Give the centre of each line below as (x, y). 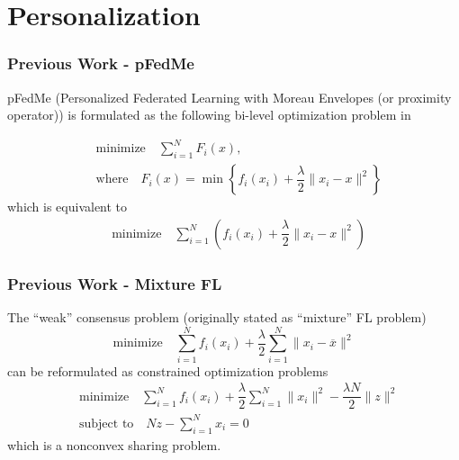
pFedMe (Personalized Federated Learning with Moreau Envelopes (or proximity (229, 97)
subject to (106, 424)
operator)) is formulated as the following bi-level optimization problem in (209, 115)
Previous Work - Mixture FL (115, 283)
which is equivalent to (67, 207)
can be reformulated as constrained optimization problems (168, 370)
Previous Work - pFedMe (101, 63)
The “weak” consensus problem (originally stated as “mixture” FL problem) (217, 316)
